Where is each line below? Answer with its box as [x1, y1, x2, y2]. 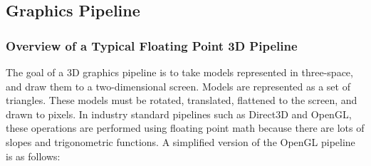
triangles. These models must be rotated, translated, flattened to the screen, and [6, 93, 357, 108]
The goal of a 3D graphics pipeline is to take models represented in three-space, [6, 65, 353, 79]
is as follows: [6, 148, 61, 163]
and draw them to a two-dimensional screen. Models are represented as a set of [6, 78, 350, 93]
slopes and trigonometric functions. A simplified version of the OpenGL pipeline [6, 134, 355, 149]
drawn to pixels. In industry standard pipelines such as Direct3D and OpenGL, [6, 106, 352, 121]
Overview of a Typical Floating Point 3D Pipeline [6, 36, 298, 54]
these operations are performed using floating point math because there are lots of [6, 120, 365, 135]
